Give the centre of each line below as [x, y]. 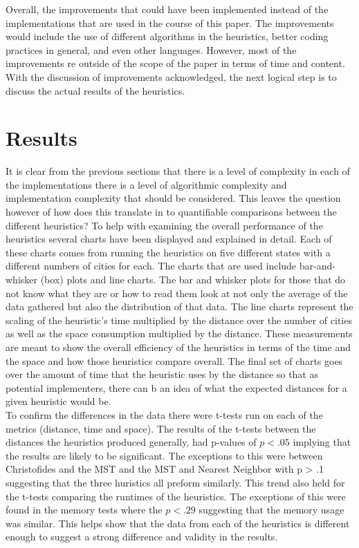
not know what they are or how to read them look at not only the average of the [177, 293]
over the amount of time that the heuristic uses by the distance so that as [162, 374]
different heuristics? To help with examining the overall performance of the [164, 225]
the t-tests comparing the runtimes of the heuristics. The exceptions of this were [176, 496]
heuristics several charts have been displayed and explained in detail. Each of [169, 239]
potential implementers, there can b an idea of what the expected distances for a [176, 387]
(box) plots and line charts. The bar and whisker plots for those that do [193, 280]
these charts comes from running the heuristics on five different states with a [168, 252]
